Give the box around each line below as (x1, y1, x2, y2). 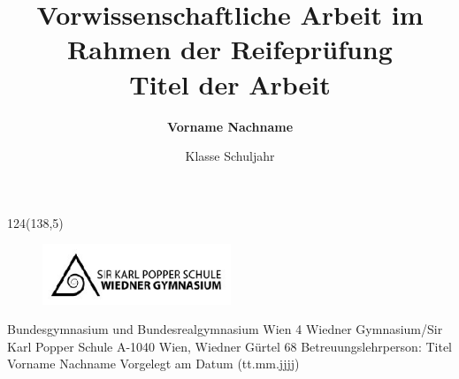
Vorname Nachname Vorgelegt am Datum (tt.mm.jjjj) (7, 354, 300, 373)
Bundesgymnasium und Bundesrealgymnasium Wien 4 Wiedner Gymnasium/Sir (7, 320, 443, 338)
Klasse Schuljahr (185, 147, 275, 165)
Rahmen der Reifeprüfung (67, 31, 393, 67)
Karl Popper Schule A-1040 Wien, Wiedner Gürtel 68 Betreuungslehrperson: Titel (7, 337, 453, 355)
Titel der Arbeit (129, 65, 331, 102)
